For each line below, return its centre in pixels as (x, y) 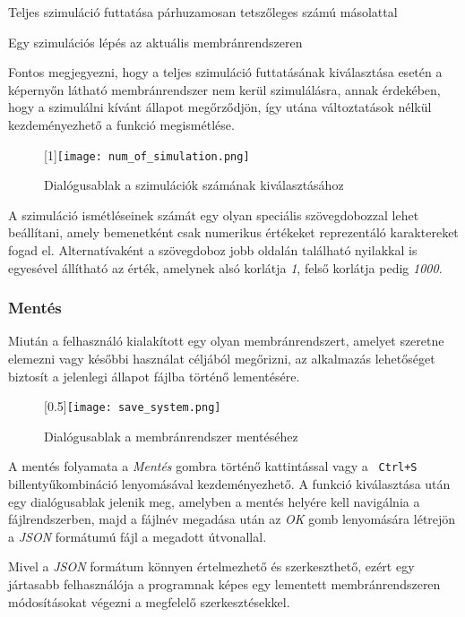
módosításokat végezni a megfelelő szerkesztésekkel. (149, 601)
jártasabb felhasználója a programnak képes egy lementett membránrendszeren (224, 584)
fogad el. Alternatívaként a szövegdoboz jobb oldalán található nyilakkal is (213, 250)
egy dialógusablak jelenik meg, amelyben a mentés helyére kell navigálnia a (214, 501)
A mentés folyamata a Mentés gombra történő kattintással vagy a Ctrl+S (213, 466)
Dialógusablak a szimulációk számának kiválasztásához (194, 185)
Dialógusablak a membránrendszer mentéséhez (171, 436)
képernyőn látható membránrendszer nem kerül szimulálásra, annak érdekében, (224, 89)
